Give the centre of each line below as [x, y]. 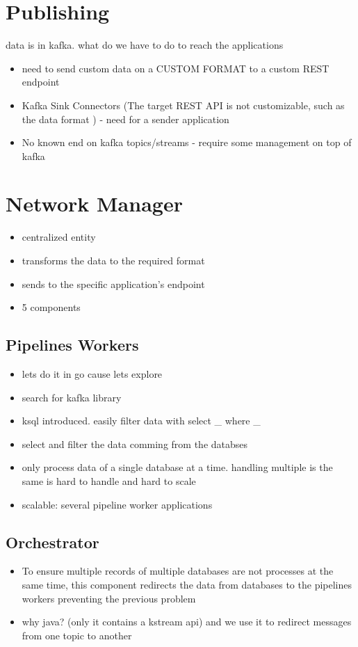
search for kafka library [72, 397]
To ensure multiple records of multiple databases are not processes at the [178, 571]
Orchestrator [52, 542]
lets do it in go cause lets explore [92, 373]
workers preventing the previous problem [109, 598]
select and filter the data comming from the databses [135, 444]
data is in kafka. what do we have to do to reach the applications [145, 45]
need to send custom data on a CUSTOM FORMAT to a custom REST [176, 68]
